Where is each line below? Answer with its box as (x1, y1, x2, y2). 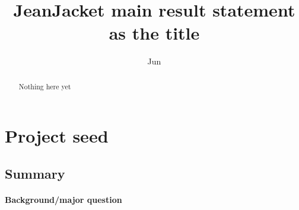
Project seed (5, 124, 109, 148)
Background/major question (5, 193, 122, 205)
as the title (109, 21, 200, 45)
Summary (5, 164, 65, 182)
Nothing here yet (18, 81, 71, 91)
